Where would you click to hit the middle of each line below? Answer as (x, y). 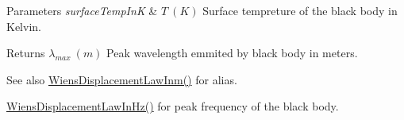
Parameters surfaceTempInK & (82, 10)
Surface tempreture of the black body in (300, 10)
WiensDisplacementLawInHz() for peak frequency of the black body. (173, 106)
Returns (26, 53)
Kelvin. (24, 26)
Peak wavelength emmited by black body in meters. (232, 53)
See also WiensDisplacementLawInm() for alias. (122, 79)
